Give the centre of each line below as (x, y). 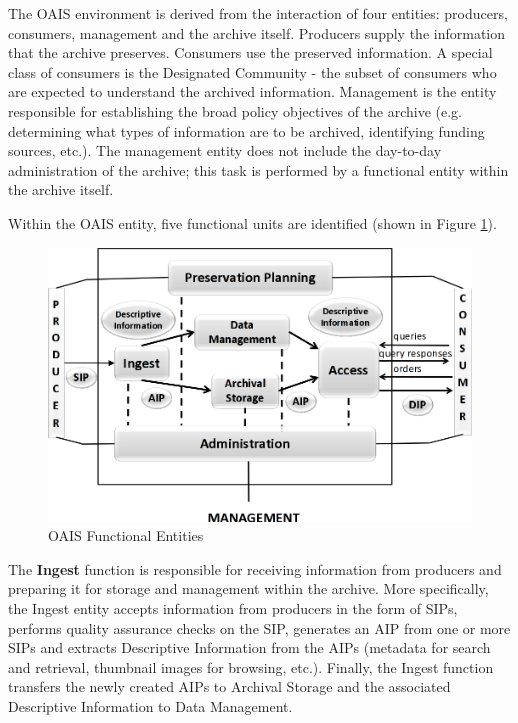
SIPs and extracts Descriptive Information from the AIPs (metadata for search (249, 647)
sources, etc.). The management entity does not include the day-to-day (225, 150)
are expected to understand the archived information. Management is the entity (252, 91)
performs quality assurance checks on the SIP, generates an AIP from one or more (259, 627)
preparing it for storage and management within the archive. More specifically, (248, 588)
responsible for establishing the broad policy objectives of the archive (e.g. (235, 110)
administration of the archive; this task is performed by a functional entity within (258, 169)
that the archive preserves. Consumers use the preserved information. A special (250, 52)
